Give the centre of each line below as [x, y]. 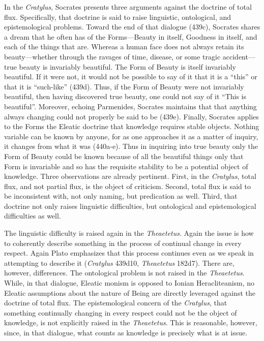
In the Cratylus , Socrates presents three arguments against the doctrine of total [128, 7]
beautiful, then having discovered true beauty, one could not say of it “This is [125, 96]
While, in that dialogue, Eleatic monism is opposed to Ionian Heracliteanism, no [129, 283]
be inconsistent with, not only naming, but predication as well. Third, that [121, 196]
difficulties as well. [33, 216]
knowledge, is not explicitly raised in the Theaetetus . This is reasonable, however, [131, 322]
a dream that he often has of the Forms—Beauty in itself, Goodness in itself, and [131, 36]
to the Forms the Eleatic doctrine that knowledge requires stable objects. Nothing [132, 126]
